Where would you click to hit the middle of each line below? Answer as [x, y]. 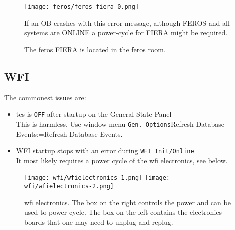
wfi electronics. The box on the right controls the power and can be [128, 202]
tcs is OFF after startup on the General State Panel [94, 114]
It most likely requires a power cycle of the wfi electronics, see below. [122, 160]
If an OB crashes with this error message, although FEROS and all [127, 23]
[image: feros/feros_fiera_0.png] [82, 7]
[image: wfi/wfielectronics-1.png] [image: [97, 178]
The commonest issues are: [45, 97]
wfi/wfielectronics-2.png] [69, 186]
